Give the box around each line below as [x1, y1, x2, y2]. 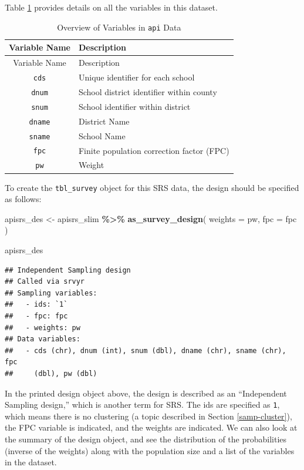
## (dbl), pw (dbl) [5, 369, 97, 378]
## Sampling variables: [5, 288, 97, 297]
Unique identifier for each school [78, 70, 195, 83]
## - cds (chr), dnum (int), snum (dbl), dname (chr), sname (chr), [5, 346, 286, 355]
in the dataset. [5, 456, 57, 468]
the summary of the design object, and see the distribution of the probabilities [5, 432, 287, 445]
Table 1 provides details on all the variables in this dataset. [5, 1, 218, 13]
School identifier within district [78, 100, 191, 112]
